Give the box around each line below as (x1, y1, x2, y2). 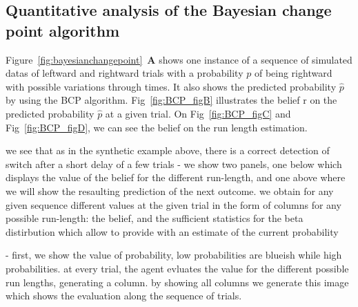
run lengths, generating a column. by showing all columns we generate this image (6, 275, 349, 289)
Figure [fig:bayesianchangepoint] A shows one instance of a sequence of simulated (6, 52, 352, 66)
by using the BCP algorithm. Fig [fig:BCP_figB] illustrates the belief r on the (6, 93, 337, 107)
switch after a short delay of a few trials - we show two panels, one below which (6, 156, 342, 171)
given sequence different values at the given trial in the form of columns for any (6, 197, 341, 212)
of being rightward (254, 66, 332, 80)
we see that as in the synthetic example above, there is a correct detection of (6, 143, 330, 158)
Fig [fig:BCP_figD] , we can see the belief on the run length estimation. (6, 120, 308, 134)
